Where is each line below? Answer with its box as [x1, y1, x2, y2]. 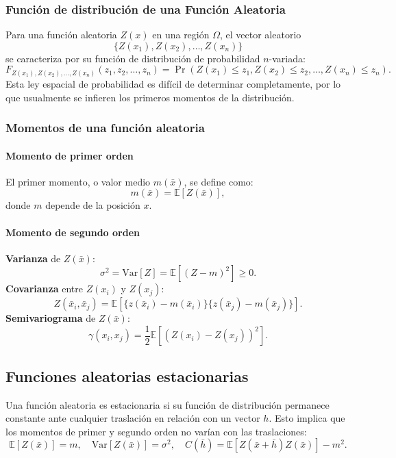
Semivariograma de [5, 311, 96, 325]
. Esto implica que [269, 411, 345, 425]
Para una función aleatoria [5, 27, 117, 42]
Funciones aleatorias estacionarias [5, 365, 249, 386]
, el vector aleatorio [220, 27, 301, 42]
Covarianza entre [5, 281, 83, 296]
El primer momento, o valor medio [5, 174, 151, 188]
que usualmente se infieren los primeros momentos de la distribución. [5, 90, 295, 104]
